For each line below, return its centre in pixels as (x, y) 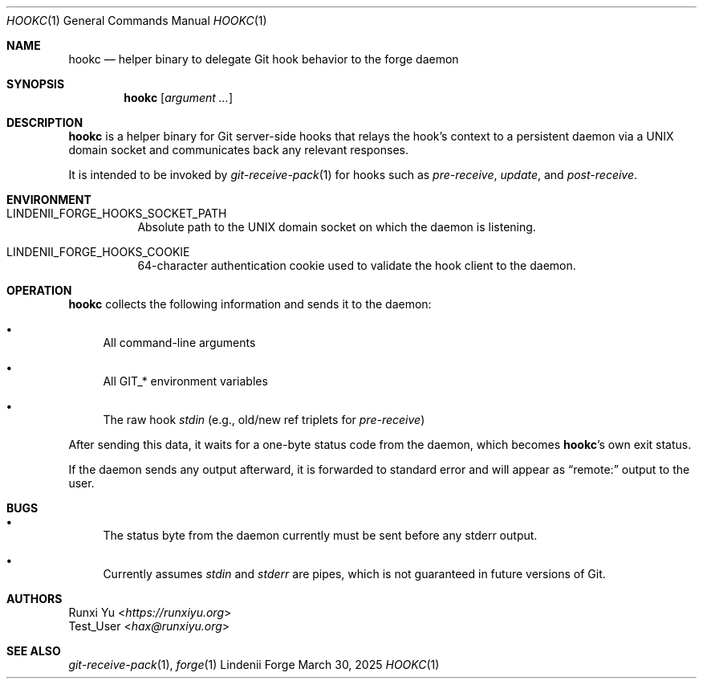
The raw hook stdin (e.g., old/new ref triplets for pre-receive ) (264, 420)
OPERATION (39, 290)
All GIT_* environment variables (185, 381)
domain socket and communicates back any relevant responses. (238, 150)
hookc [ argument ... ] (179, 98)
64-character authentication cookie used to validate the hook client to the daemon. (357, 265)
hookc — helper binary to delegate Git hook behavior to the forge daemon (264, 59)
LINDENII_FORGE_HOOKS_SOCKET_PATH (117, 213)
